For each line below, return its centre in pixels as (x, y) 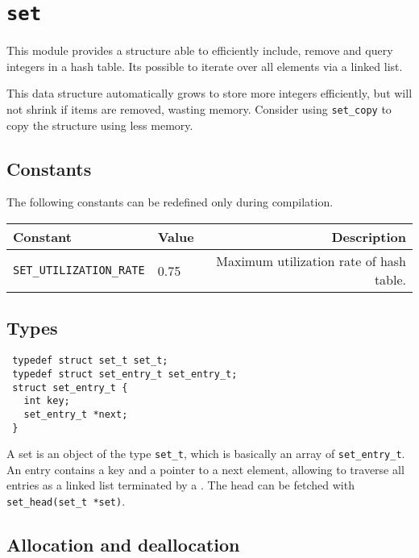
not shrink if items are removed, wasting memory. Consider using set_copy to (199, 109)
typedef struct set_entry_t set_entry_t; (125, 374)
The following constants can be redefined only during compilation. (170, 202)
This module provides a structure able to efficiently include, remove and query (200, 50)
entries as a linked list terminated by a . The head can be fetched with (180, 485)
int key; (47, 401)
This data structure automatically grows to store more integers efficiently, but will (209, 93)
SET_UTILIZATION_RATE (79, 271)
